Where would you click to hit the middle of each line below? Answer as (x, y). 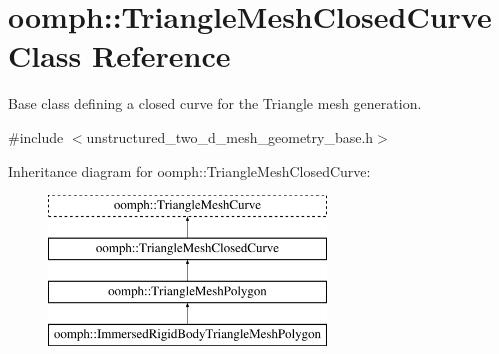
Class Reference (119, 55)
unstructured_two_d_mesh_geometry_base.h (230, 136)
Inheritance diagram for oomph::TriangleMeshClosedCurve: (189, 170)
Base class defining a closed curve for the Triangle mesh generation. (215, 103)
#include (36, 136)
